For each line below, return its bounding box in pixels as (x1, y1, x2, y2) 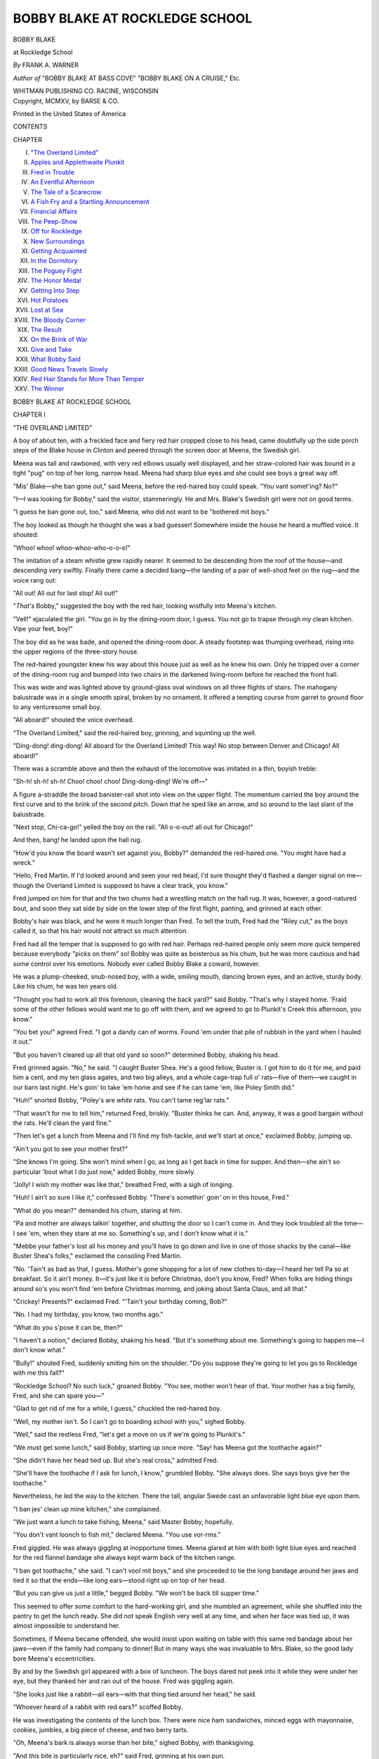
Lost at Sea (30, 306, 63, 315)
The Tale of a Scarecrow (30, 187, 102, 196)
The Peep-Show (30, 217, 78, 225)
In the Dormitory (30, 257, 78, 265)
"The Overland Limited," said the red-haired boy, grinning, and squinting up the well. (13, 728, 257, 737)
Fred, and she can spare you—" (13, 1392, 105, 1400)
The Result (30, 326, 62, 334)
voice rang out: (13, 576, 57, 584)
